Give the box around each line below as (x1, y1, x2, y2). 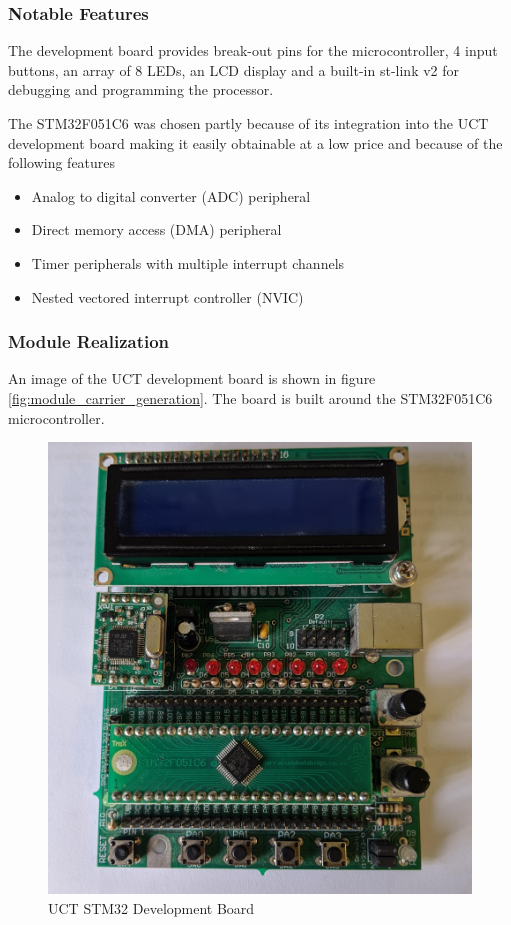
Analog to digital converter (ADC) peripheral (31, 185, 311, 206)
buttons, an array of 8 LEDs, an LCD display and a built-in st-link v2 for (8, 59, 460, 80)
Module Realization (8, 329, 170, 354)
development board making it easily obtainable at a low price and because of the (8, 132, 503, 153)
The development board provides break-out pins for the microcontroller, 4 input (8, 40, 498, 61)
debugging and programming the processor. (8, 79, 274, 100)
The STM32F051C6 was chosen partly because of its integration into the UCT (8, 113, 489, 133)
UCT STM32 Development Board (48, 897, 255, 918)
